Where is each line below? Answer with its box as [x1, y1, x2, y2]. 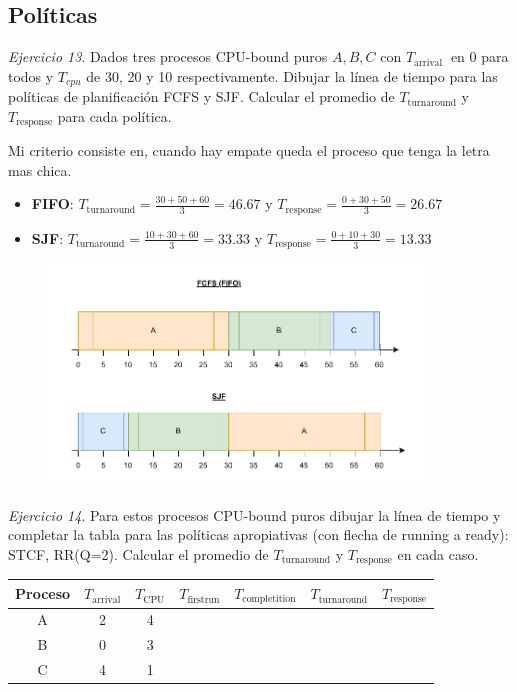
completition [242, 594, 296, 605]
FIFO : [31, 193, 74, 214]
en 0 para [450, 46, 509, 67]
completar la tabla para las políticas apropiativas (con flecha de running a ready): [8, 524, 509, 545]
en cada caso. [397, 543, 479, 564]
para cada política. [57, 105, 172, 126]
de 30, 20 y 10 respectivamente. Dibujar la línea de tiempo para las [86, 65, 498, 86]
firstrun [187, 594, 220, 605]
